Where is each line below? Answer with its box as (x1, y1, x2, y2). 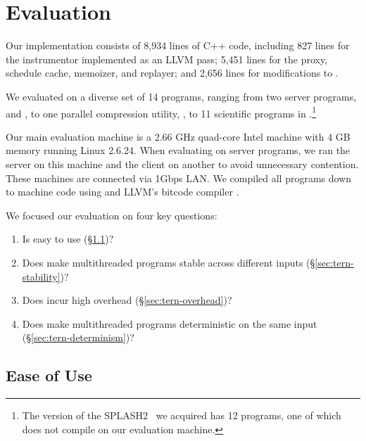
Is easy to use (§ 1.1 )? (22, 231, 114, 246)
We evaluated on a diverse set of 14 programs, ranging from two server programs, (6, 89, 357, 103)
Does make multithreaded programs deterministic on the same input (22, 316, 317, 331)
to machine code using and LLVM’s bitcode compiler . (6, 184, 239, 199)
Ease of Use (6, 364, 92, 386)
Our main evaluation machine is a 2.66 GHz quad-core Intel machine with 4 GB (6, 129, 351, 143)
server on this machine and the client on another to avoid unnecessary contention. (6, 156, 359, 171)
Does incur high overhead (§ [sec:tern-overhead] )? (22, 293, 232, 307)
